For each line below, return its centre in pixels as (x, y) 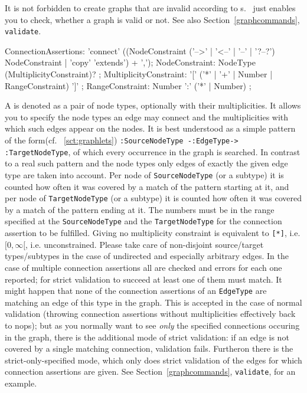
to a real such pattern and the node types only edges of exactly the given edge (146, 163)
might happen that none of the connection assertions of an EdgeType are (136, 291)
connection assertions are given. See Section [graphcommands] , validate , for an (150, 371)
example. (21, 383)
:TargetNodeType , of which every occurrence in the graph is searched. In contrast (153, 151)
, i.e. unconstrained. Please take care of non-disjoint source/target (145, 244)
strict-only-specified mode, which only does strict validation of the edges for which (153, 360)
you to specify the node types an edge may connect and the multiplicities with (147, 117)
